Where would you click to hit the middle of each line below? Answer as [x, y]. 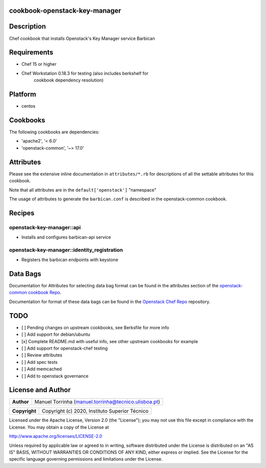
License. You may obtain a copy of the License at [59, 427]
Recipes [22, 213]
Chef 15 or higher [39, 64]
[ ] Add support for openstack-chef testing [65, 348]
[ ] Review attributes [42, 355]
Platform [23, 95]
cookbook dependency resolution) [69, 80]
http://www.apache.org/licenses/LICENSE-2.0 [56, 436]
